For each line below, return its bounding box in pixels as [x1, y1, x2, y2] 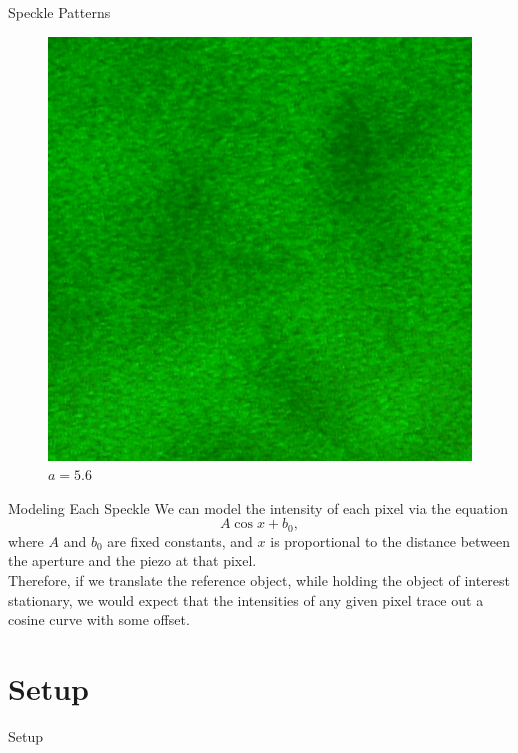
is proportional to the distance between [270, 530, 511, 551]
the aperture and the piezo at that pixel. [8, 550, 257, 571]
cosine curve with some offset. [8, 609, 190, 630]
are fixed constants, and [107, 530, 253, 551]
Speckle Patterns [8, 2, 111, 22]
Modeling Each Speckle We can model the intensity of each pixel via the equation [8, 497, 508, 518]
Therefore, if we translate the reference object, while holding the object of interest [8, 570, 511, 591]
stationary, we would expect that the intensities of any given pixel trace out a [8, 589, 484, 610]
